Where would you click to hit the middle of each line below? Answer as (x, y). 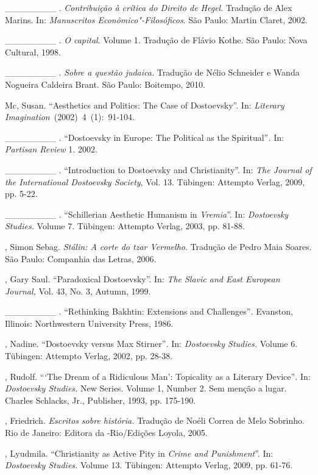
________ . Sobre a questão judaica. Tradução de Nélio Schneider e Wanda (152, 72)
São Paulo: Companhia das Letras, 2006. (81, 258)
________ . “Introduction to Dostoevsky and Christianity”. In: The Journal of (158, 169)
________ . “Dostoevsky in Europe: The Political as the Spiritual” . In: (144, 137)
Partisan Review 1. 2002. (51, 149)
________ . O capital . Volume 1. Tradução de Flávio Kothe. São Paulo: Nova (156, 40)
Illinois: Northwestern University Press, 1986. (89, 323)
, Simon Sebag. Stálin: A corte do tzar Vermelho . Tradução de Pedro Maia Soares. (158, 246)
